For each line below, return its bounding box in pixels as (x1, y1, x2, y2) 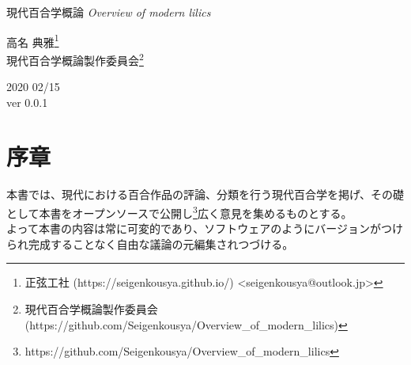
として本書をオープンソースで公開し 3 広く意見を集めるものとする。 (6, 203, 353, 221)
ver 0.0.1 (6, 93, 48, 110)
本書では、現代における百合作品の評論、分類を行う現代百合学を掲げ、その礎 (6, 186, 405, 203)
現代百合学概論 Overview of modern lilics (6, 4, 211, 20)
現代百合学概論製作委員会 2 (6, 49, 144, 68)
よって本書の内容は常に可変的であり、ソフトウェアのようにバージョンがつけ (6, 220, 403, 237)
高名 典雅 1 (6, 31, 59, 50)
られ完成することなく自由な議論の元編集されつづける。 (6, 235, 294, 252)
